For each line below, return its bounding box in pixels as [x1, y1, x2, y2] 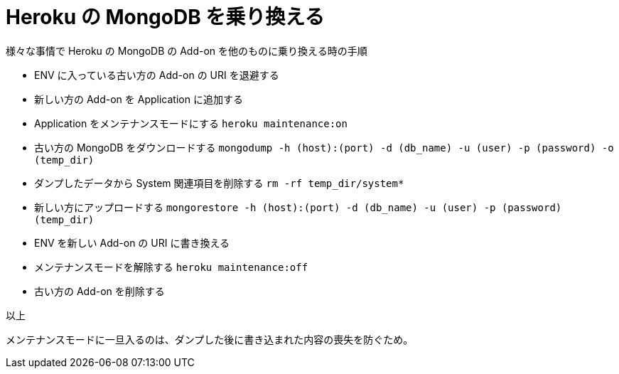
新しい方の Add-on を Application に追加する [34, 92, 243, 105]
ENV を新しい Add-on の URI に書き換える [34, 236, 230, 249]
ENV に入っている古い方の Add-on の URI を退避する [34, 68, 279, 81]
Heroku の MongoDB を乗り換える [6, 5, 325, 29]
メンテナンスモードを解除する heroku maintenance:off [34, 260, 308, 273]
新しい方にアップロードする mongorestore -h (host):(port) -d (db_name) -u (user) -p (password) [34, 201, 562, 213]
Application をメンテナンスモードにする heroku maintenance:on [34, 117, 348, 129]
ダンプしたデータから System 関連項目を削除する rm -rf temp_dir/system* [34, 176, 404, 189]
